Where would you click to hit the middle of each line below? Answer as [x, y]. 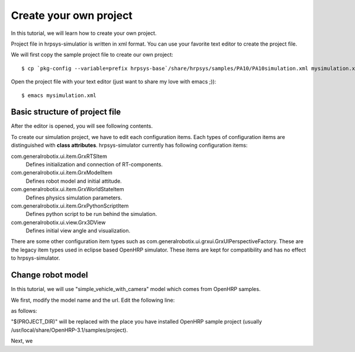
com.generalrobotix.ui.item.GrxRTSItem [59, 156]
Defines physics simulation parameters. [74, 198]
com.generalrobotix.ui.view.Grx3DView [58, 222]
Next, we [22, 341]
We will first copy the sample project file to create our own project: [92, 55]
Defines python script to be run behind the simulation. [91, 214]
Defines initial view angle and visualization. [78, 231]
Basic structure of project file [66, 112]
